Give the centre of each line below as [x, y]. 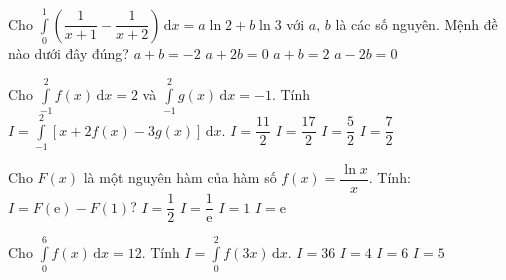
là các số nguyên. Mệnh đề [416, 23]
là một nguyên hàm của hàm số [180, 177]
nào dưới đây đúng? [68, 53]
